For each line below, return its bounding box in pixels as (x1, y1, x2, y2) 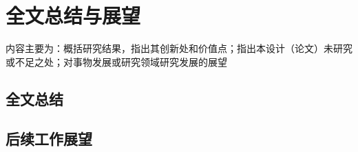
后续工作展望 (6, 128, 92, 149)
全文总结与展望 (6, 1, 141, 29)
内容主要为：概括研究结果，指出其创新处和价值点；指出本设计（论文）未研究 (6, 41, 352, 55)
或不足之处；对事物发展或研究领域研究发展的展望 (6, 54, 227, 68)
